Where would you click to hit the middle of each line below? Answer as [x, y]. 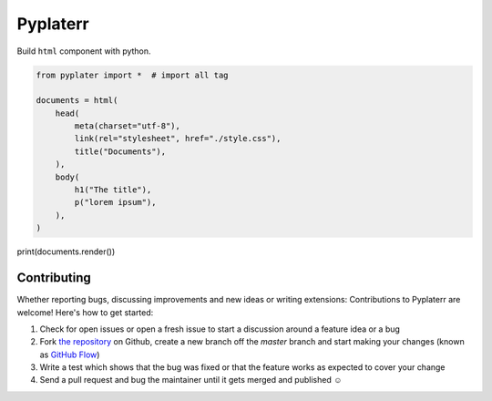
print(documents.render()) [66, 252]
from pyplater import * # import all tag [132, 75]
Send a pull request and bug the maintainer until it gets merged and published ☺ [191, 380]
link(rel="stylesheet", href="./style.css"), [178, 139]
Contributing [54, 278]
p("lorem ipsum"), [115, 202]
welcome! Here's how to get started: [85, 312]
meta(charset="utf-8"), [128, 126]
